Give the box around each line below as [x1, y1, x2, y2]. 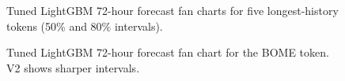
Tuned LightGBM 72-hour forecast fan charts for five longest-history [6, 2, 339, 18]
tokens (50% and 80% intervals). [6, 17, 163, 34]
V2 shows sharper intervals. [6, 59, 140, 75]
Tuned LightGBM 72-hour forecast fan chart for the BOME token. [6, 44, 329, 61]
